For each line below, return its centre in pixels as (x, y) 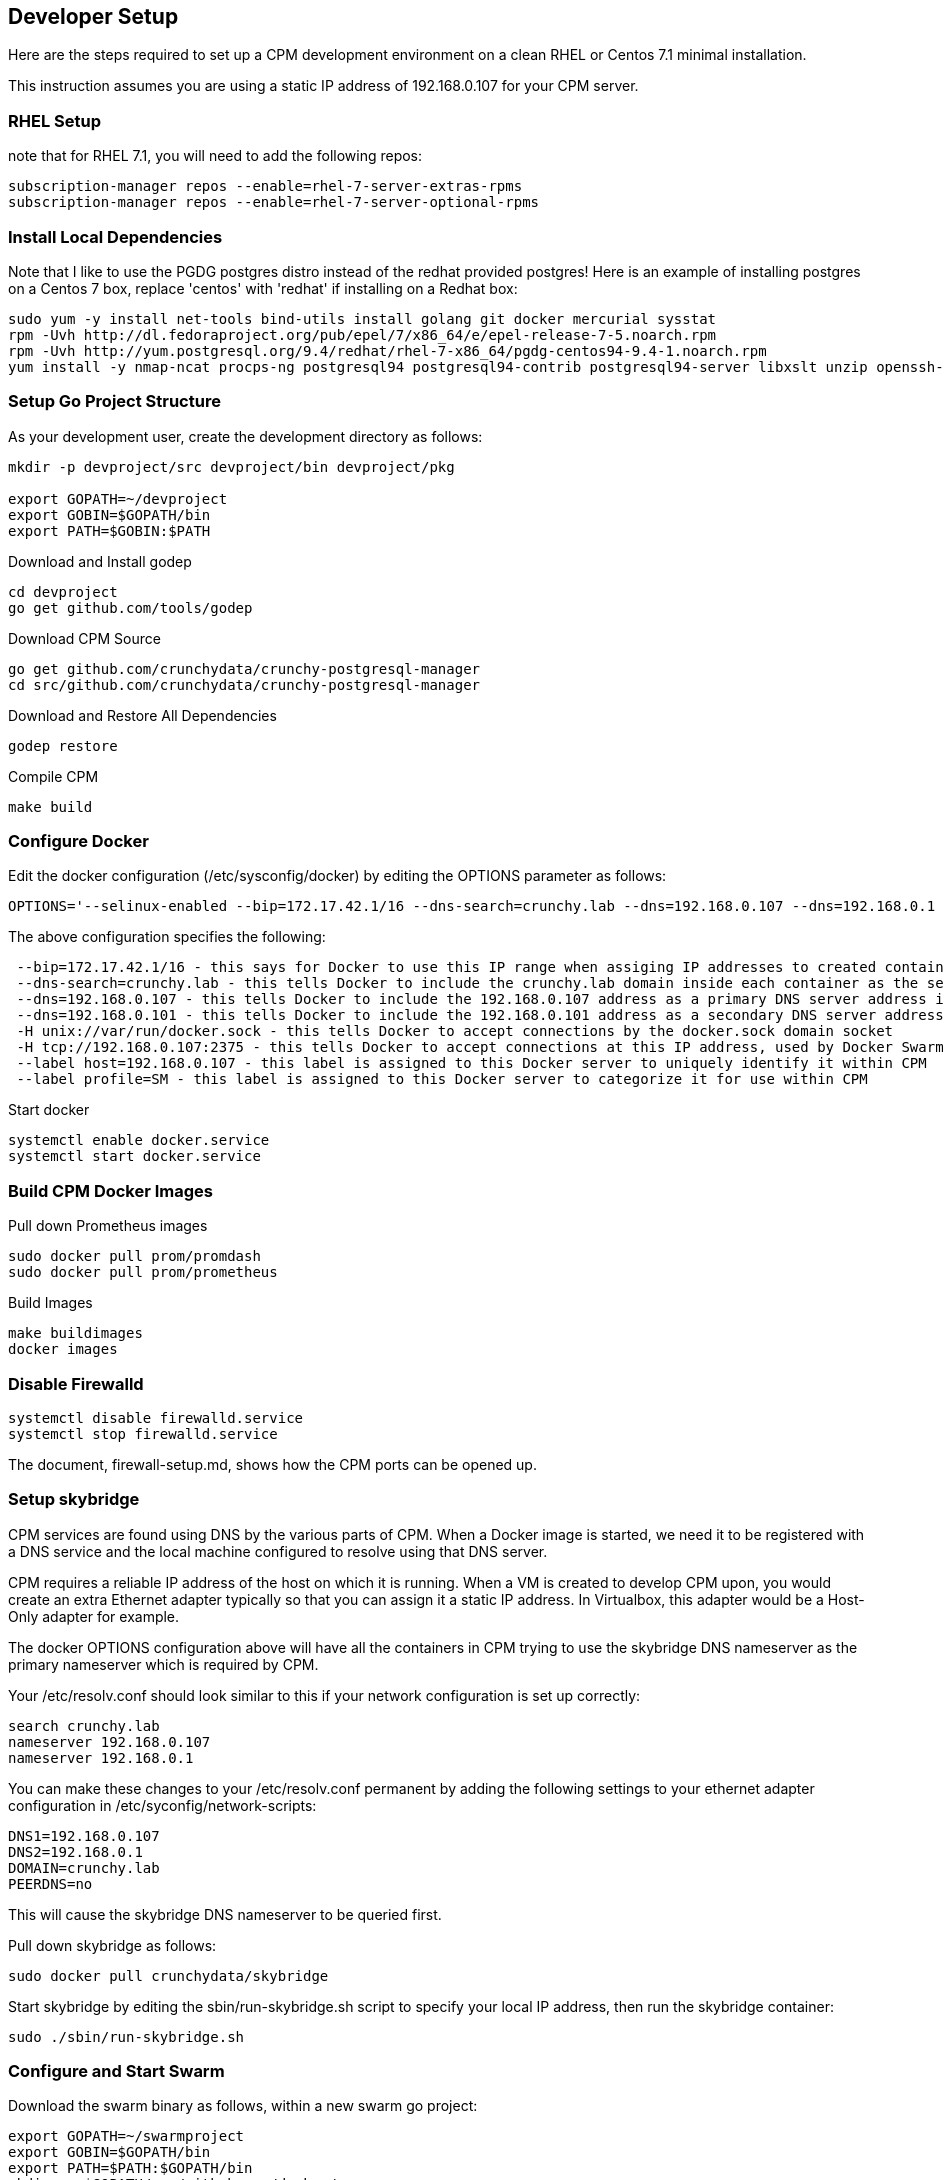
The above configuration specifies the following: (167, 937)
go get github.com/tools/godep (130, 607)
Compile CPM (53, 776)
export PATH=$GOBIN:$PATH (109, 530)
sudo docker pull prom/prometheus (143, 1272)
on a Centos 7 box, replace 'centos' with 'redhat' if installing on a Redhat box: (263, 288)
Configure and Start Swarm (116, 2071)
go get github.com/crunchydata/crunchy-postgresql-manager (244, 668)
